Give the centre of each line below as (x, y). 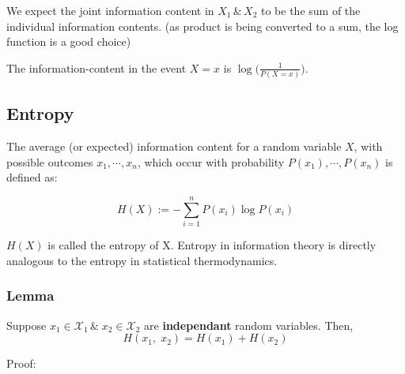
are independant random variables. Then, (249, 325)
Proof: (21, 363)
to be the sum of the (311, 10)
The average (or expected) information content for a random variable (174, 146)
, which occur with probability (211, 161)
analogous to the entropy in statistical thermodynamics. (142, 260)
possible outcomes (50, 161)
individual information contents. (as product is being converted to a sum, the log (202, 26)
